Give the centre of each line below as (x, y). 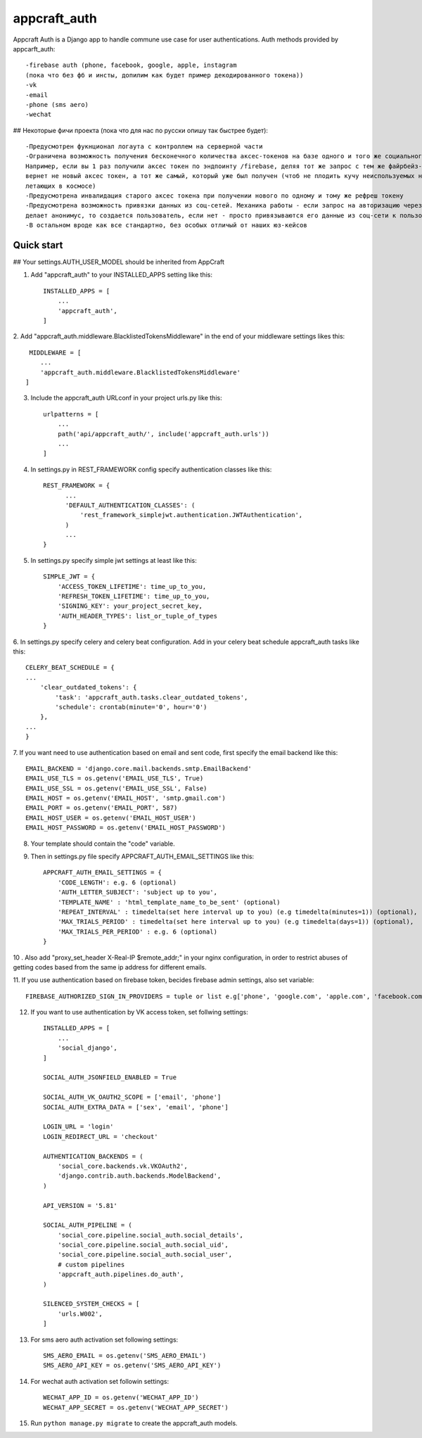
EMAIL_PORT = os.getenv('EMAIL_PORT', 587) (102, 808)
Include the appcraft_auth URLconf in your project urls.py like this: (126, 398)
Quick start (38, 245)
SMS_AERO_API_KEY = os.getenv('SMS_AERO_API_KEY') (132, 1366)
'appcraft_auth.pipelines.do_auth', (121, 1274)
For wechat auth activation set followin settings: (100, 1381)
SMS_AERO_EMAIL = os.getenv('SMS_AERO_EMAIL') (125, 1355)
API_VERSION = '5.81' (80, 1205)
